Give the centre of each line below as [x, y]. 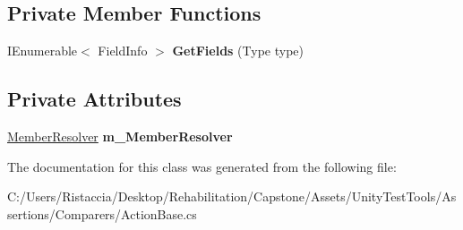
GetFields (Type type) [238, 51]
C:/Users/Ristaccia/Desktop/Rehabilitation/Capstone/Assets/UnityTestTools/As [232, 196]
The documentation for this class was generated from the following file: [202, 166]
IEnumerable [43, 51]
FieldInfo [123, 51]
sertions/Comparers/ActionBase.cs [102, 213]
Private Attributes [94, 99]
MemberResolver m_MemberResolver [120, 136]
